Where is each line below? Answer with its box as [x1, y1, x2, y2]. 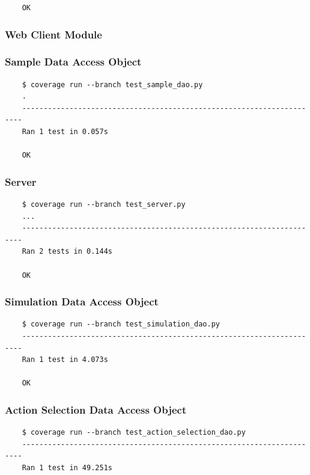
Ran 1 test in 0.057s [22, 127, 108, 136]
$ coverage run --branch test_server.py [22, 200, 186, 209]
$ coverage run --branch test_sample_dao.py [22, 80, 203, 89]
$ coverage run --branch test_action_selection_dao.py [22, 428, 246, 437]
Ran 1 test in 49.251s [22, 463, 112, 472]
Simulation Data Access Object [5, 294, 159, 309]
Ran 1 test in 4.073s [22, 355, 108, 364]
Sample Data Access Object [5, 54, 142, 69]
